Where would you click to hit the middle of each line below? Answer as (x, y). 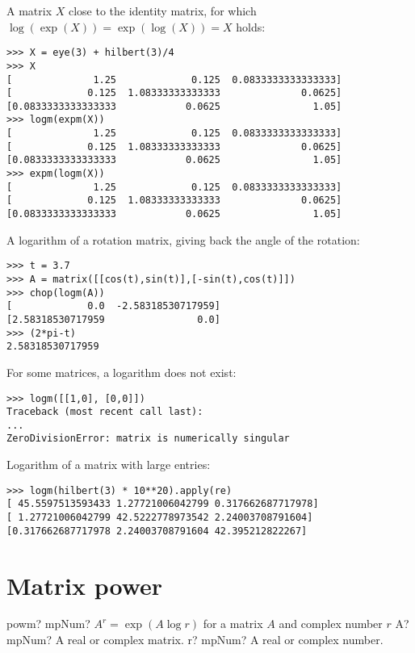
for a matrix (233, 624)
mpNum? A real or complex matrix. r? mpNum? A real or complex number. (195, 640)
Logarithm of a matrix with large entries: (109, 465)
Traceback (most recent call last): (105, 412)
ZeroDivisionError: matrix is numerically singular (148, 439)
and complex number (331, 624)
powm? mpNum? (48, 624)
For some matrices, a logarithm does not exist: (122, 372)
